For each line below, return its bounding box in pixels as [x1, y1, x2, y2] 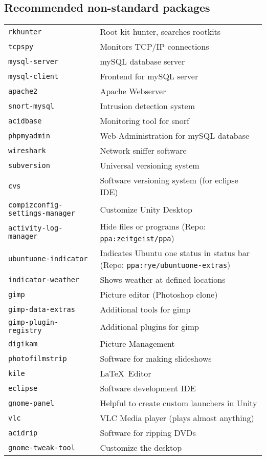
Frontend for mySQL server [100, 70, 198, 82]
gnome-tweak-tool [8, 443, 75, 452]
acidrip [8, 428, 38, 437]
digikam [8, 339, 38, 348]
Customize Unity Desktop [100, 203, 192, 215]
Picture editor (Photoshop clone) [100, 288, 218, 301]
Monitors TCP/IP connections [100, 40, 209, 53]
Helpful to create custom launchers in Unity [100, 397, 257, 409]
